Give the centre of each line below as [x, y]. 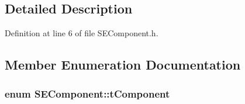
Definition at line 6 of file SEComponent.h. [82, 33]
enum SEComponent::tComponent [87, 93]
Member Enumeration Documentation [123, 65]
